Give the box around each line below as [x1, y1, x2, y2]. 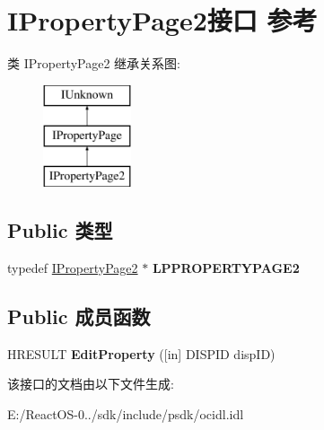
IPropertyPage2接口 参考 [7, 2, 318, 39]
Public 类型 [7, 216, 113, 244]
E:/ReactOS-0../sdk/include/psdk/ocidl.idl [7, 404, 244, 423]
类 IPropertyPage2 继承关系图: [7, 54, 180, 73]
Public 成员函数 [7, 302, 151, 329]
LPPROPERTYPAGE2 [152, 258, 300, 276]
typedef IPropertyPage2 [7, 258, 138, 276]
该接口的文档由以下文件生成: [7, 374, 174, 393]
